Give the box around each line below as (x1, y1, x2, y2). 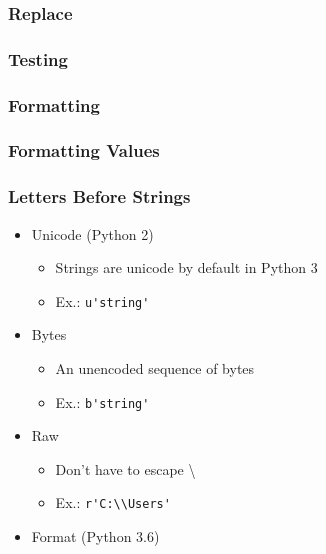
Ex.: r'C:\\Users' (55, 492, 171, 513)
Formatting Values (8, 138, 160, 163)
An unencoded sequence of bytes (55, 358, 255, 379)
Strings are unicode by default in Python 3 (55, 257, 318, 278)
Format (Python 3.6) (31, 526, 160, 547)
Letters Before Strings (8, 184, 191, 209)
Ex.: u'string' (55, 290, 150, 311)
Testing (8, 46, 68, 71)
